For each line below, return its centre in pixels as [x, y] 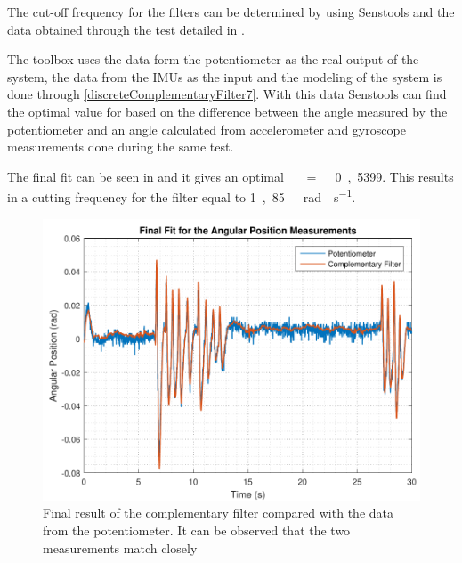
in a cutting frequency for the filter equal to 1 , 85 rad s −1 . [182, 196]
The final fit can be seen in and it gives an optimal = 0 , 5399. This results [231, 176]
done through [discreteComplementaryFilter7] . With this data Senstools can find [227, 94]
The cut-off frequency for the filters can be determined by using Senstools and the [231, 12]
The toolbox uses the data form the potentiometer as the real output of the [213, 59]
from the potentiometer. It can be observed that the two [197, 530]
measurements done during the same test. [121, 147]
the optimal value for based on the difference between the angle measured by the [227, 111]
